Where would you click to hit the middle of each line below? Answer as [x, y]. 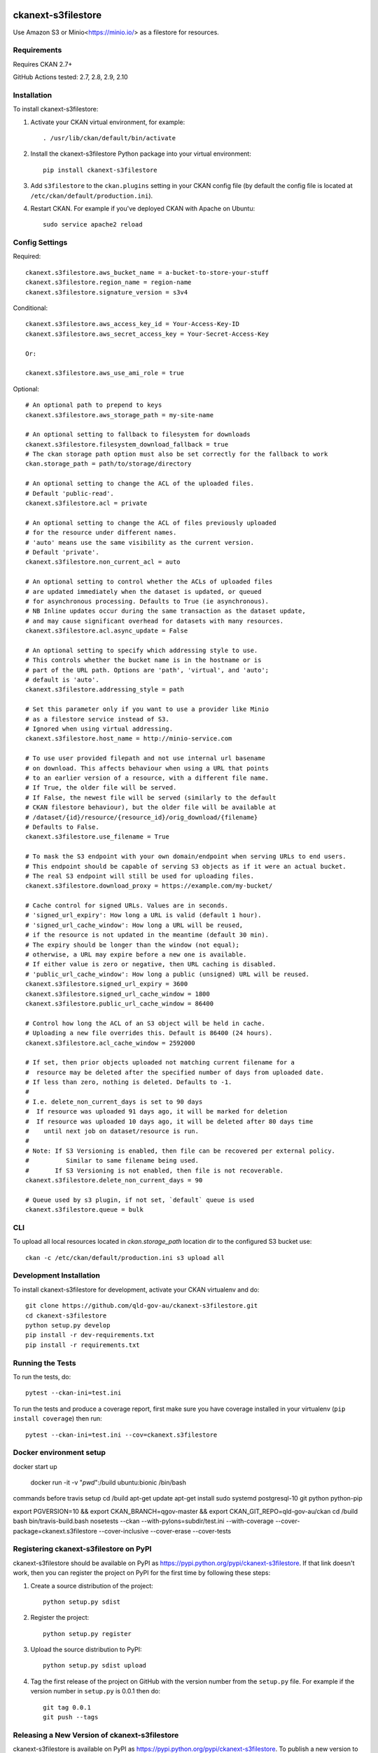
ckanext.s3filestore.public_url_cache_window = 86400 [119, 1003]
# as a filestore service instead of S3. [97, 719]
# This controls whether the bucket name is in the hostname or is [143, 660]
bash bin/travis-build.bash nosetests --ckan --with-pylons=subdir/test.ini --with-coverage [143, 1521]
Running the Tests [44, 1362]
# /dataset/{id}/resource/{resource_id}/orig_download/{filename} [142, 817]
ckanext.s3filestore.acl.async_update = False [107, 631]
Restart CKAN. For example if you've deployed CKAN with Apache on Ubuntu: [143, 208]
